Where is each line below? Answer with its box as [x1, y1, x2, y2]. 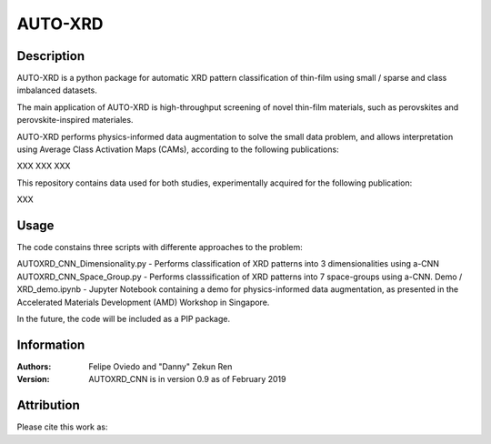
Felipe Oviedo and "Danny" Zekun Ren [88, 360, 233, 372]
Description [16, 48, 85, 64]
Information [16, 337, 85, 352]
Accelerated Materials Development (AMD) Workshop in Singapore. [16, 297, 270, 308]
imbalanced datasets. [16, 85, 97, 96]
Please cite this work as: [16, 421, 108, 432]
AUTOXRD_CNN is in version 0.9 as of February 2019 [88, 374, 286, 385]
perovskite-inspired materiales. [16, 115, 134, 126]
